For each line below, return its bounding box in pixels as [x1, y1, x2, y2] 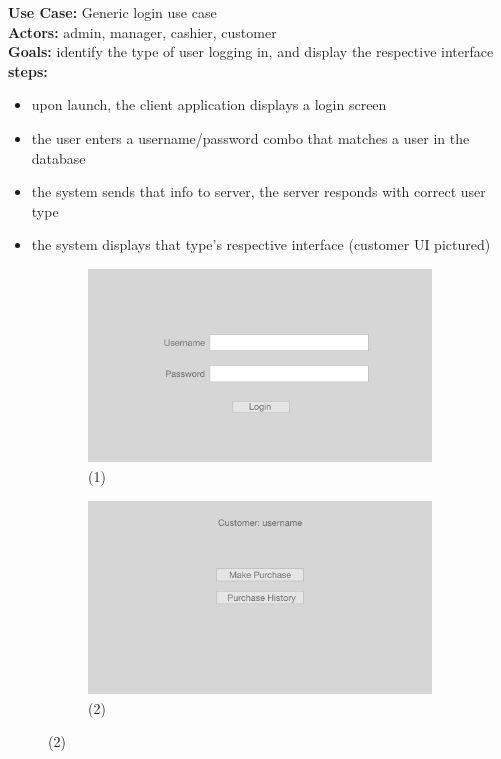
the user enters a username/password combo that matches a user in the [31, 127, 470, 148]
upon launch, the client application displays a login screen [31, 94, 387, 115]
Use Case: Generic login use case [8, 2, 217, 22]
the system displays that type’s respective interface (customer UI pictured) [31, 234, 491, 255]
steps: [8, 60, 48, 81]
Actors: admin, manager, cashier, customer [8, 21, 277, 42]
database [31, 147, 86, 168]
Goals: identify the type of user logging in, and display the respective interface [8, 41, 494, 62]
